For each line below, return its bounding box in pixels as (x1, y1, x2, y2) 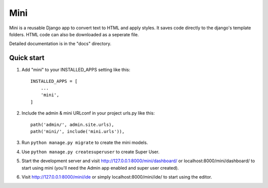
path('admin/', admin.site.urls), (30, 122, 114, 127)
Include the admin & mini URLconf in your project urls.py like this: (21, 110, 155, 116)
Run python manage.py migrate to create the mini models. (21, 139, 148, 146)
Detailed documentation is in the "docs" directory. (9, 41, 112, 47)
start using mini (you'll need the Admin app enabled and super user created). (21, 165, 179, 171)
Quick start (9, 54, 45, 62)
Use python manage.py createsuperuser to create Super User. (21, 149, 160, 155)
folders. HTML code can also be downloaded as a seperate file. (9, 31, 139, 37)
